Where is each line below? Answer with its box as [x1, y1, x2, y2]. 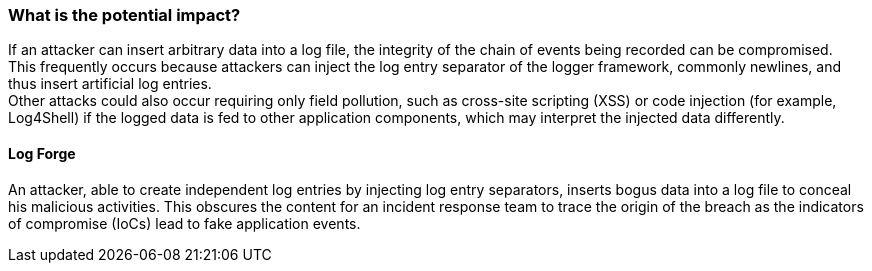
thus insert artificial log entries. [8, 75, 212, 93]
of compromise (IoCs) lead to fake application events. [8, 214, 361, 232]
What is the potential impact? [8, 5, 241, 25]
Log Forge [8, 144, 76, 162]
